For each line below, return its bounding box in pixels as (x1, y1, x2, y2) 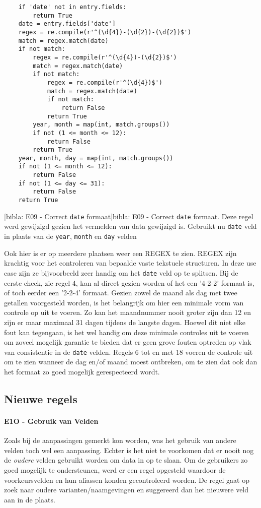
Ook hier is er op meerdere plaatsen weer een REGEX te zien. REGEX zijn (4, 247, 237, 258)
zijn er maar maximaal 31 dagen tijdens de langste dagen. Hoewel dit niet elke (4, 316, 246, 327)
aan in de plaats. (4, 494, 55, 504)
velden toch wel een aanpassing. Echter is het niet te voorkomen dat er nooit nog (4, 444, 254, 455)
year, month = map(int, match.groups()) (33, 121, 170, 129)
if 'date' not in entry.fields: (18, 4, 127, 11)
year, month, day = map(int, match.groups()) (18, 154, 173, 162)
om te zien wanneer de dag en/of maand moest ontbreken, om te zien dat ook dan (4, 356, 257, 367)
